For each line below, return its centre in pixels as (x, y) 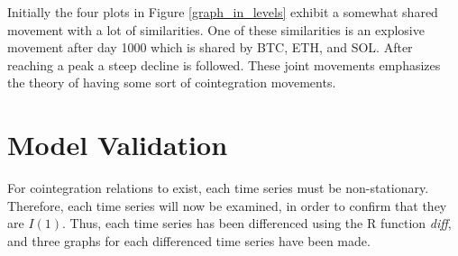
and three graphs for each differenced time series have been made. (189, 240)
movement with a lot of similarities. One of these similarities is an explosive (216, 29)
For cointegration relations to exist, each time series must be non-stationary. (218, 188)
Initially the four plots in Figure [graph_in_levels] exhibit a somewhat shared (223, 12)
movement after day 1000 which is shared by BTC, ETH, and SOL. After (210, 47)
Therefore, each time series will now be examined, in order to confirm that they (227, 205)
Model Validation (118, 145)
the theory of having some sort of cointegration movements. (172, 82)
